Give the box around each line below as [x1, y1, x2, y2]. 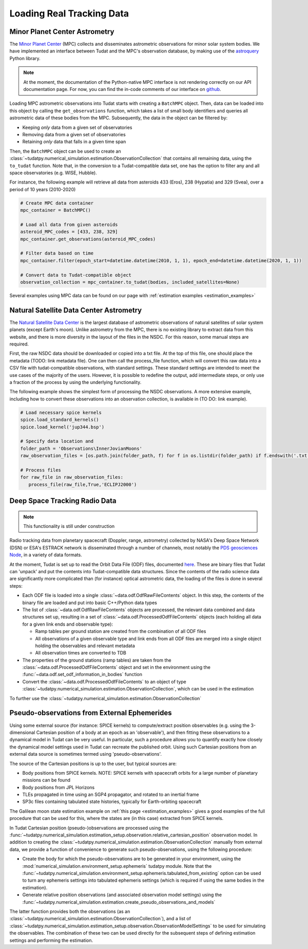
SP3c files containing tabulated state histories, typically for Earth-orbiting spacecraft [22, 798, 202, 805]
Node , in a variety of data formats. [9, 552, 82, 558]
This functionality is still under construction [23, 523, 115, 530]
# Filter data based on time [20, 250, 94, 257]
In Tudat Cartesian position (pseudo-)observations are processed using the [9, 825, 169, 831]
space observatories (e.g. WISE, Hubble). [9, 170, 97, 176]
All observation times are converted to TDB [35, 650, 127, 656]
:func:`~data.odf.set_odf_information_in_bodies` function [22, 671, 143, 678]
